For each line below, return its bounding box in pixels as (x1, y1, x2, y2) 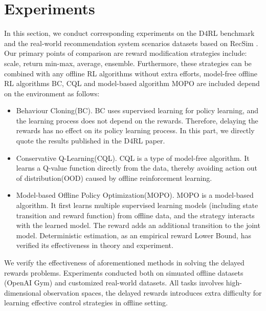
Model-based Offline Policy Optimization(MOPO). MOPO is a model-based (16, 190, 254, 200)
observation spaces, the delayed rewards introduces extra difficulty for (43, 287, 262, 298)
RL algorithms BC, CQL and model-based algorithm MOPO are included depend (4, 78, 260, 89)
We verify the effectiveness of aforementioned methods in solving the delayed (4, 257, 245, 267)
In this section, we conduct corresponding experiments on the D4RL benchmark (4, 28, 255, 38)
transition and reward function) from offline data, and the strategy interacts (16, 210, 255, 220)
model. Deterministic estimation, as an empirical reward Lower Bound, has (16, 230, 251, 240)
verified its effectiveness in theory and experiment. (16, 240, 173, 251)
